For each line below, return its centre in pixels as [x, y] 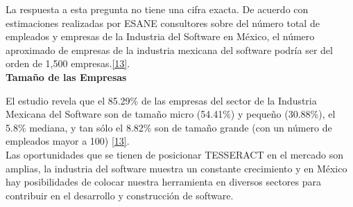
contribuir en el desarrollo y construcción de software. [120, 195]
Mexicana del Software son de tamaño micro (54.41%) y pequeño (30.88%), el [171, 114]
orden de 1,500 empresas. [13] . [68, 63]
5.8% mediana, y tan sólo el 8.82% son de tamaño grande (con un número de [169, 127]
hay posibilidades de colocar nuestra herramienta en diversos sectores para [164, 182]
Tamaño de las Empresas [66, 76]
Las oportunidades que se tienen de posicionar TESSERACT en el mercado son [174, 154]
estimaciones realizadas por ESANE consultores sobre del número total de [163, 22]
